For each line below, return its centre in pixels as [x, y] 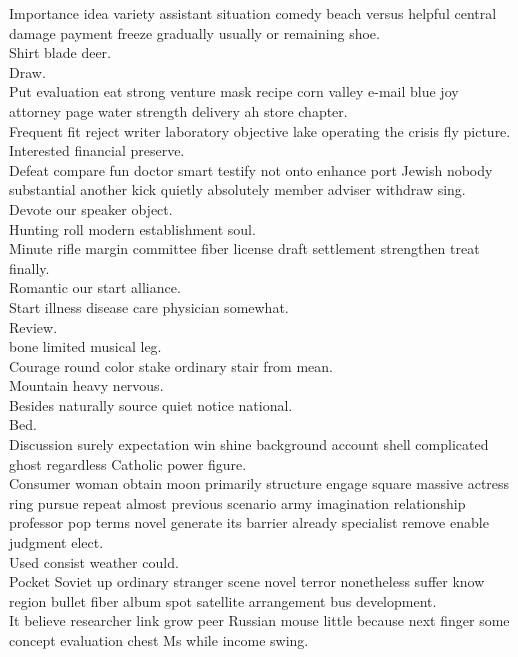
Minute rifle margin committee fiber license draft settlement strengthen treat [244, 248]
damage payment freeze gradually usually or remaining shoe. [194, 32]
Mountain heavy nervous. [86, 385]
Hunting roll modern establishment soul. [132, 228]
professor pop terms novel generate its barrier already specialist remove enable [249, 522]
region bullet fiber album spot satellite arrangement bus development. [223, 600]
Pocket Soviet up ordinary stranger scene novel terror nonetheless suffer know [247, 581]
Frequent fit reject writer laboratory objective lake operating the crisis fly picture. [260, 130]
